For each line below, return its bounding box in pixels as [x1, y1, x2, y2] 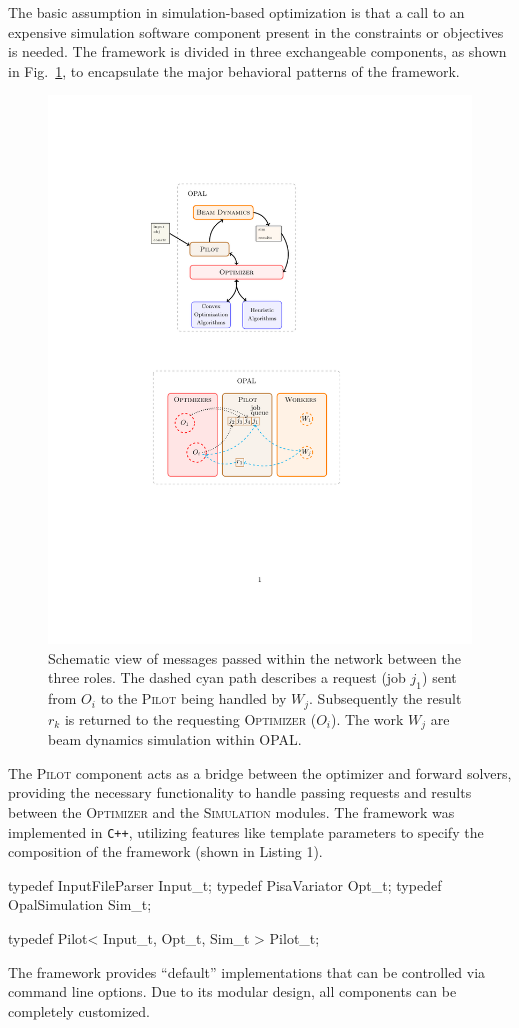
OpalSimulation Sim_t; [8, 894, 152, 915]
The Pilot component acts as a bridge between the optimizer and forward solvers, [8, 762, 512, 783]
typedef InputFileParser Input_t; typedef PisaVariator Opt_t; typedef [8, 874, 442, 895]
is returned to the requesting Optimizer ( [64, 708, 317, 729]
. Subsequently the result [309, 688, 462, 709]
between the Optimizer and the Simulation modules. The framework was [8, 801, 455, 822]
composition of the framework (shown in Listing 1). [8, 841, 323, 862]
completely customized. [8, 1000, 151, 1021]
